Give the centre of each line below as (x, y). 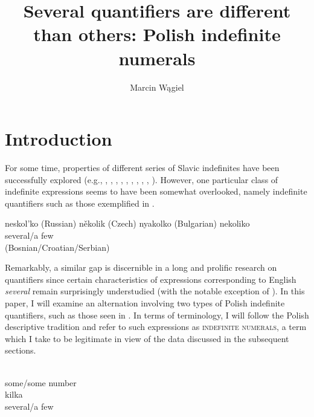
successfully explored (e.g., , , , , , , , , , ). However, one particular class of (142, 179)
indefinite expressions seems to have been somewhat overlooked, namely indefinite (156, 191)
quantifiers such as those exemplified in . (80, 203)
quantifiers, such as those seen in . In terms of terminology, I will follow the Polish (157, 315)
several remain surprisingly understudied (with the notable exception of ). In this (155, 291)
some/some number (41, 382)
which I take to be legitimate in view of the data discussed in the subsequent (147, 338)
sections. (21, 350)
